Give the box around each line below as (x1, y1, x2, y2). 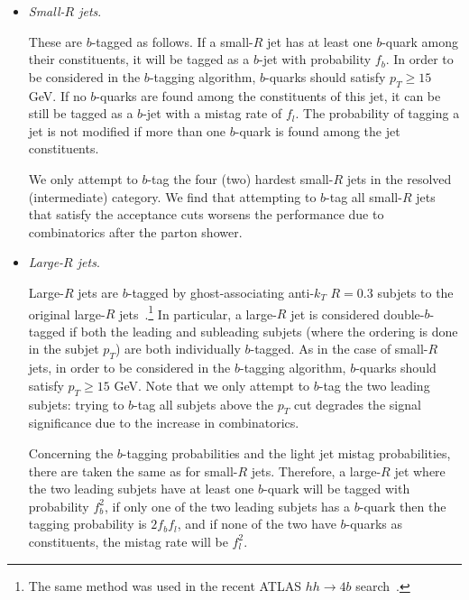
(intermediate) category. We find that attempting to (28, 187, 317, 206)
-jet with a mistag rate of (143, 104, 282, 123)
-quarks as (345, 514, 402, 533)
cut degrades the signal (293, 394, 421, 413)
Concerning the (28, 443, 114, 462)
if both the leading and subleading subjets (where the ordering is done (69, 321, 458, 340)
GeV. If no (28, 86, 87, 105)
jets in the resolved (346, 169, 452, 188)
